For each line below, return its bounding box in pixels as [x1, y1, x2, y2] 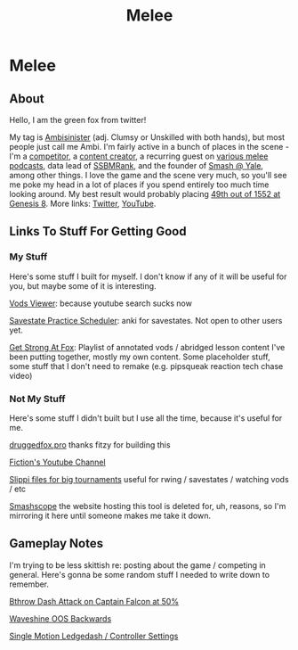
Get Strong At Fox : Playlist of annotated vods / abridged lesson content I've [9, 341, 286, 352]
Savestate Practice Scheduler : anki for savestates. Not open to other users [9, 315, 283, 325]
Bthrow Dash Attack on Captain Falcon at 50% [9, 596, 180, 606]
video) [9, 370, 33, 381]
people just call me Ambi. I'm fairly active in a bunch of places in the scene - [9, 142, 289, 152]
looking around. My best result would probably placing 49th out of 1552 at [9, 189, 281, 199]
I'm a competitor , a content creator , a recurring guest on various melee [9, 151, 269, 161]
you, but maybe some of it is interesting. [9, 280, 157, 291]
